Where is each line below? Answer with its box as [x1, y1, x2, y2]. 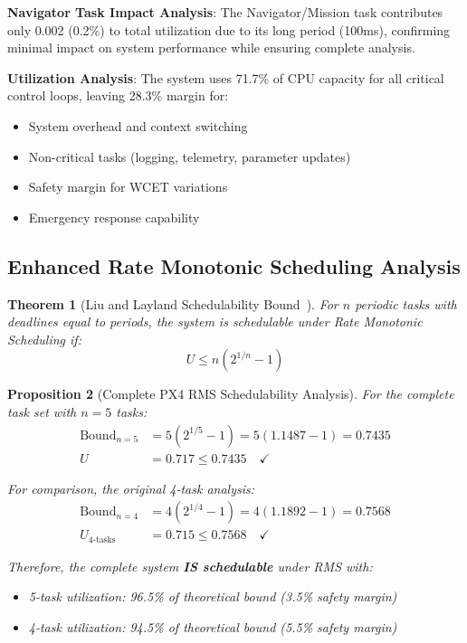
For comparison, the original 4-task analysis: [7, 478, 255, 497]
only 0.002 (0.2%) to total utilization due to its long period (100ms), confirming [7, 20, 451, 39]
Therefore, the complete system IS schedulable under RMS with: [7, 556, 373, 575]
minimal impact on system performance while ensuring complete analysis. [7, 38, 415, 57]
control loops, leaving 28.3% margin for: [7, 86, 229, 105]
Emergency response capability [28, 207, 200, 226]
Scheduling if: [7, 329, 81, 348]
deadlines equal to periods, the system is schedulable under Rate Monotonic [7, 312, 423, 331]
